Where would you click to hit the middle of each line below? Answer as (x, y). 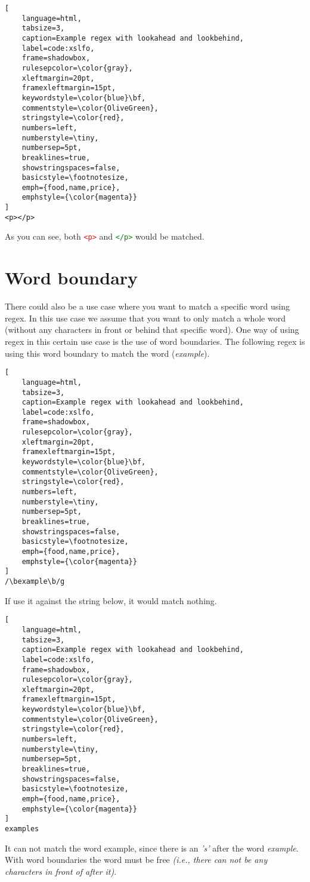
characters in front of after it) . (61, 871)
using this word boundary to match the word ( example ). (107, 353)
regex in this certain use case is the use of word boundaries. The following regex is (155, 341)
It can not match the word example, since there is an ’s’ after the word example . (152, 848)
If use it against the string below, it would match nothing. (111, 600)
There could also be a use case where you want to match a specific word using (147, 306)
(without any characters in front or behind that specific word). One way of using (152, 330)
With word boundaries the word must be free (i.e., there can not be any (136, 860)
